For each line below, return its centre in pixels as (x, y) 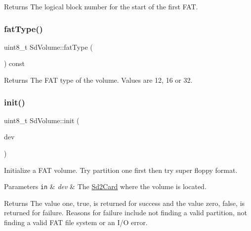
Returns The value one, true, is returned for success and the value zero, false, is (125, 203)
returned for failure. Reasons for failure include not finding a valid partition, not (125, 213)
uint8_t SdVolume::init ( (42, 120)
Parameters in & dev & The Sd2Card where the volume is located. (105, 186)
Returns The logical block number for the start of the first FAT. (101, 6)
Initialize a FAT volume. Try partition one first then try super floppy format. (121, 170)
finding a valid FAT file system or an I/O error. (76, 222)
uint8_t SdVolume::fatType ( (48, 47)
